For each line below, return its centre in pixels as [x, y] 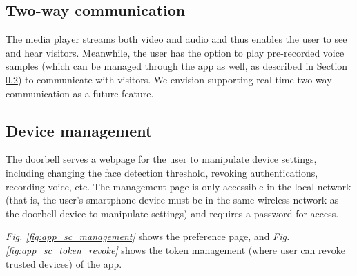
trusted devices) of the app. [64, 263]
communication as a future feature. [80, 93]
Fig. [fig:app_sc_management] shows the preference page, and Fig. [148, 236]
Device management [79, 130]
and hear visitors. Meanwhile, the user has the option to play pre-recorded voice [175, 52]
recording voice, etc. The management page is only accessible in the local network [178, 186]
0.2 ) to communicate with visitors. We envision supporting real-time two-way [169, 79]
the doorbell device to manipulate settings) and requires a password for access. [172, 213]
